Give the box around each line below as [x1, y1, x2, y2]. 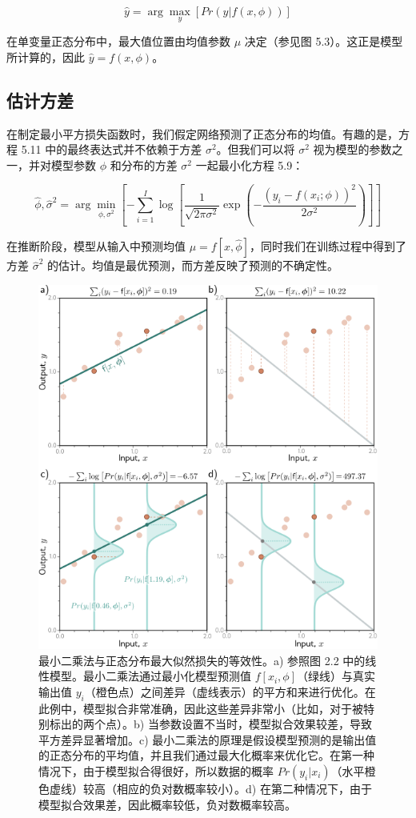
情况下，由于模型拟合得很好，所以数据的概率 [38, 762, 274, 779]
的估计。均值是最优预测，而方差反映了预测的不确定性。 [47, 257, 339, 274]
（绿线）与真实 [296, 668, 375, 684]
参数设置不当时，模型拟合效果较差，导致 [158, 716, 372, 732]
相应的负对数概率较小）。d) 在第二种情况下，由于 [116, 780, 372, 796]
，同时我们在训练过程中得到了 [249, 238, 406, 255]
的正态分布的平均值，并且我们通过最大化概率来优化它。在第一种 [38, 747, 374, 764]
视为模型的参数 [313, 141, 392, 158]
